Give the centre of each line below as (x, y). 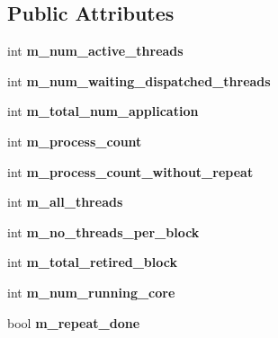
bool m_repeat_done (74, 322)
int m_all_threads (65, 202)
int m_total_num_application (103, 111)
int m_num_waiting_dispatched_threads (139, 80)
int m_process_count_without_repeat (130, 171)
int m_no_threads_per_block (103, 231)
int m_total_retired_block (92, 262)
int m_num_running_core (91, 292)
